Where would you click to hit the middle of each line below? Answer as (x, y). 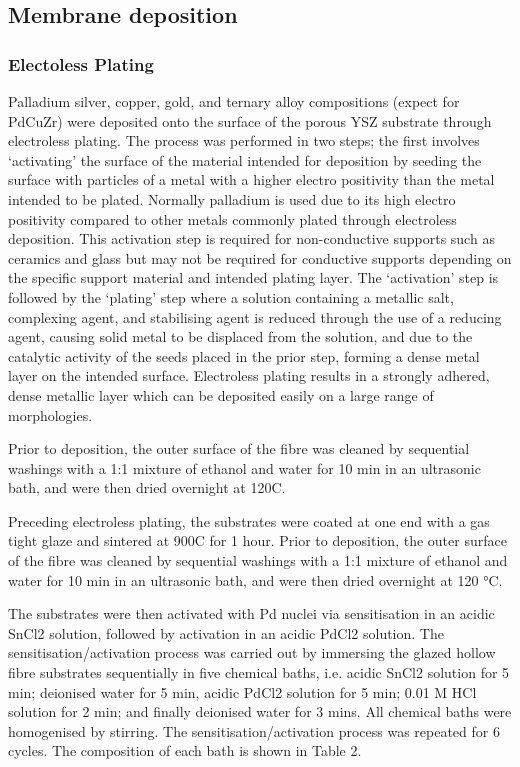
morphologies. (50, 414)
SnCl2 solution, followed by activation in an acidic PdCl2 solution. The (226, 632)
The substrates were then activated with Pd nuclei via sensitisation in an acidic (251, 613)
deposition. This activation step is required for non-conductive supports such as (251, 238)
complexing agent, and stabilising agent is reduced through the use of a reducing (255, 316)
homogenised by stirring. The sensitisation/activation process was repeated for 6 (254, 730)
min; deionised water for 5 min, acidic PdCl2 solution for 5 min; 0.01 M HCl (242, 691)
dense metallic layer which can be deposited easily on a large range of (221, 394)
